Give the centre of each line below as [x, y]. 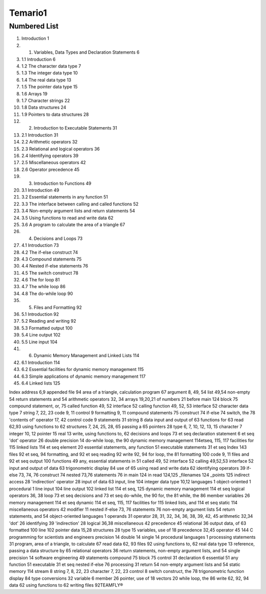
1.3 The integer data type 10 [50, 73]
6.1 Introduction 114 [41, 363]
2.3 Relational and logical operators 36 [61, 149]
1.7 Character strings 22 [46, 100]
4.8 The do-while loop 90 [47, 294]
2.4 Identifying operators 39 [50, 156]
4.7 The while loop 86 [44, 287]
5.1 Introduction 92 [40, 314]
